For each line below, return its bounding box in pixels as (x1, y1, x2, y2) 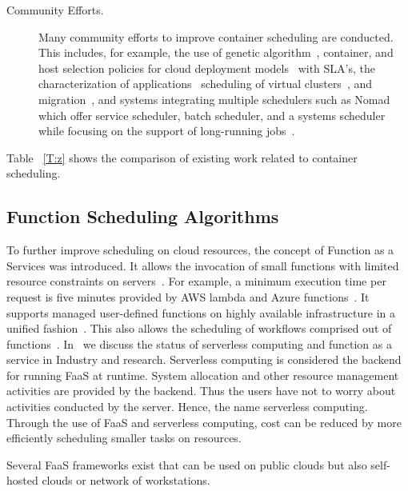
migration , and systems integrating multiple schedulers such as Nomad (38, 90, 390, 107)
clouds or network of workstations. (42, 472, 210, 489)
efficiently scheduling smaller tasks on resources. (6, 429, 242, 446)
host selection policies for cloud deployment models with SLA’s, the (38, 59, 375, 76)
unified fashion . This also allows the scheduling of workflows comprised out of (6, 320, 392, 337)
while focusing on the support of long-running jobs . (38, 122, 295, 139)
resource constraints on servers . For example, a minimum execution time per (6, 273, 386, 289)
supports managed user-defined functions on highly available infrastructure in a (6, 304, 395, 321)
